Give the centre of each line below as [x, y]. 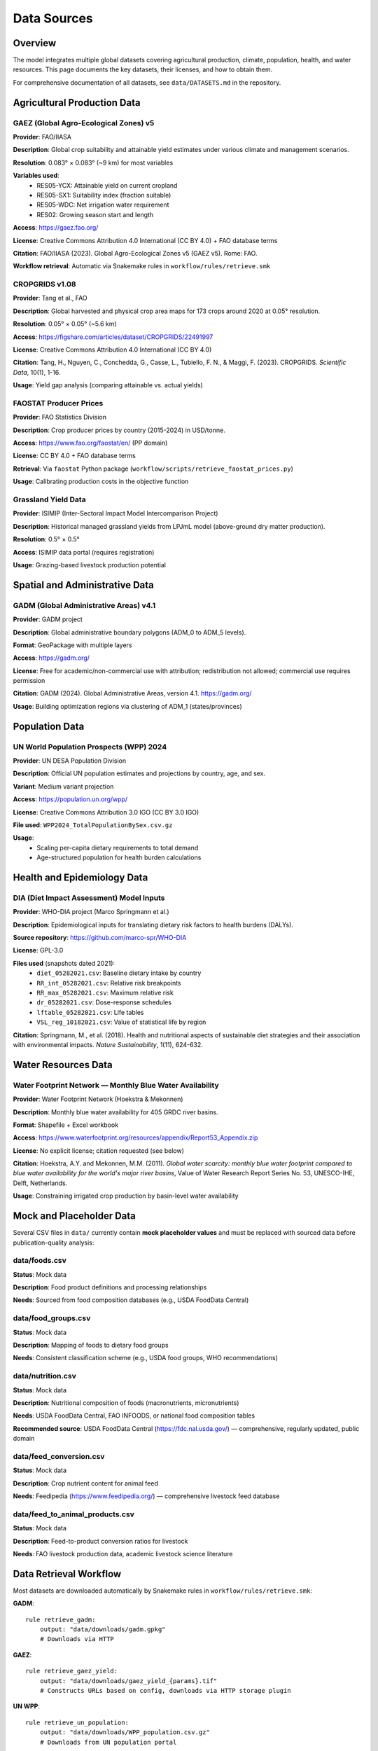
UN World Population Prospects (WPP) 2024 [90, 747]
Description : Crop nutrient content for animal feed [86, 1483]
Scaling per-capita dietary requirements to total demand [118, 847]
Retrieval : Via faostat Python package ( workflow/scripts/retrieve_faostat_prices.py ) [153, 469]
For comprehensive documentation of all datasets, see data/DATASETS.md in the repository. [147, 82]
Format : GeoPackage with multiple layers [72, 645]
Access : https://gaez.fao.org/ [56, 228]
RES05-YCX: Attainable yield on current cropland [107, 185]
